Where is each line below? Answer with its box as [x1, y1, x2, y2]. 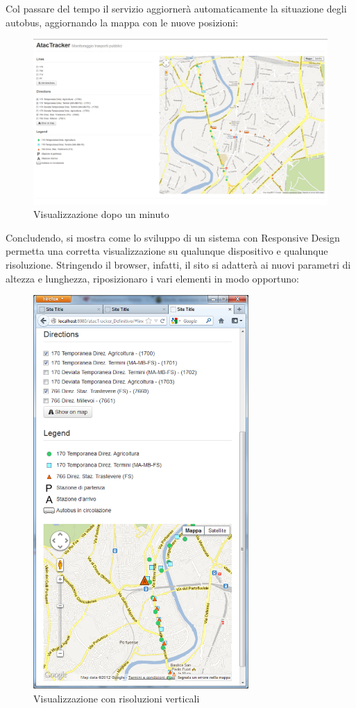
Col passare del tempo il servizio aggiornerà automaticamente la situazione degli [6, 1, 347, 15]
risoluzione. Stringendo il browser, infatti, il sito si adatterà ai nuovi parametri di [6, 258, 351, 272]
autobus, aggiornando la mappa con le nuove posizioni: [6, 15, 239, 29]
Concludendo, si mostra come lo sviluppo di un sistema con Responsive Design [6, 230, 340, 244]
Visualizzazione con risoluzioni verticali [33, 691, 200, 705]
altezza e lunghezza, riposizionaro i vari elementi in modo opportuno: [6, 271, 299, 285]
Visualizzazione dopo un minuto [33, 207, 169, 221]
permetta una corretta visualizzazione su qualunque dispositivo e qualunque [6, 244, 328, 258]
